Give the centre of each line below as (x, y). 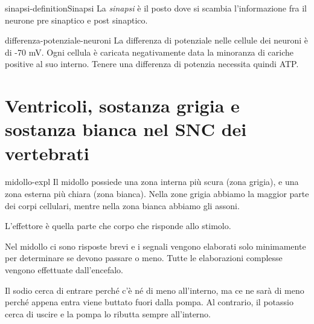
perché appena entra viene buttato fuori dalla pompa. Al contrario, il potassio (149, 302)
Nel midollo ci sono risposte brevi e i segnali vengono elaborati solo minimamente (155, 246)
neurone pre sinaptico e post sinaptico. (76, 20)
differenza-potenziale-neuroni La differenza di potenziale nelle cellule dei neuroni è (157, 40)
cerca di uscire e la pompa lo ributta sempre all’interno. (108, 313)
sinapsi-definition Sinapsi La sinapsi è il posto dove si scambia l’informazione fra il (156, 8)
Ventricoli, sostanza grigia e (122, 105)
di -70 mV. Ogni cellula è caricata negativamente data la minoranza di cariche (149, 52)
